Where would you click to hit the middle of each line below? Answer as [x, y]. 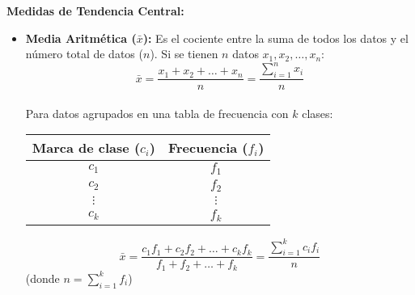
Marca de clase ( [86, 148]
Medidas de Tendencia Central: [95, 11]
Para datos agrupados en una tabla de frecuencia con [157, 113]
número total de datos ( [84, 54]
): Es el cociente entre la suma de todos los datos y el [275, 38]
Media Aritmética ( [81, 38]
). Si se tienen [184, 54]
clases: [318, 113]
